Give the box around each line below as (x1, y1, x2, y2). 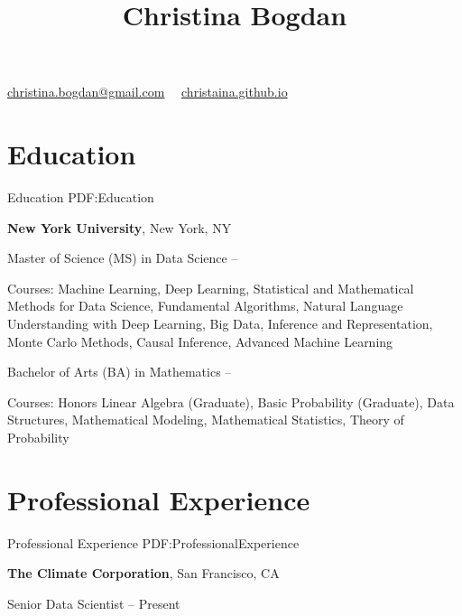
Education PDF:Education (7, 188, 154, 207)
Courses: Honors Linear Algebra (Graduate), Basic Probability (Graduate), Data (7, 392, 455, 411)
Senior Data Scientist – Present (7, 593, 180, 612)
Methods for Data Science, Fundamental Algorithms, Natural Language (7, 296, 403, 315)
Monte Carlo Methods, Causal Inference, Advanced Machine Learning (7, 331, 393, 350)
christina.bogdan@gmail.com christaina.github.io (7, 82, 288, 101)
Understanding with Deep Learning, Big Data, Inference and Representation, (7, 314, 433, 333)
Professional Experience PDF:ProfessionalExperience (7, 533, 300, 552)
